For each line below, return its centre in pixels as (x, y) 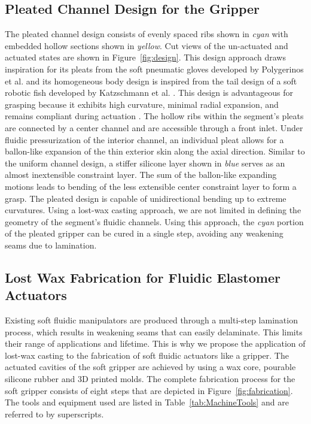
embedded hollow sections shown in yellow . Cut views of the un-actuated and (147, 45)
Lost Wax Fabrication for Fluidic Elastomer (143, 277)
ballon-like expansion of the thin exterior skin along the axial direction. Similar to (155, 151)
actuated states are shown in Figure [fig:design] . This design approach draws (145, 57)
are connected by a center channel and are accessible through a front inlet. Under (154, 127)
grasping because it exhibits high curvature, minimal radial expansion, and (142, 104)
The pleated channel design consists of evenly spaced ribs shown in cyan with (147, 34)
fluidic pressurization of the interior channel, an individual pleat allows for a (144, 139)
